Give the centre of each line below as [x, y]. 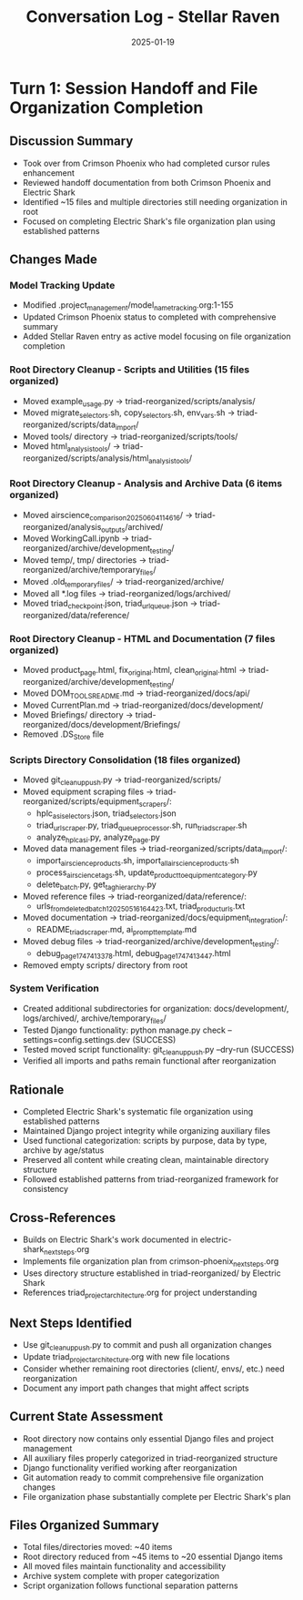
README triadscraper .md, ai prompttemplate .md [116, 931]
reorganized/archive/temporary [81, 570]
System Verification [55, 988]
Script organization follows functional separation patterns [130, 1585]
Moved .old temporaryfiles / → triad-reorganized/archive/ [123, 583]
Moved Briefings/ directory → [78, 715]
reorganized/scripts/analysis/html [86, 458]
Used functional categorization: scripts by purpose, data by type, [145, 1141]
